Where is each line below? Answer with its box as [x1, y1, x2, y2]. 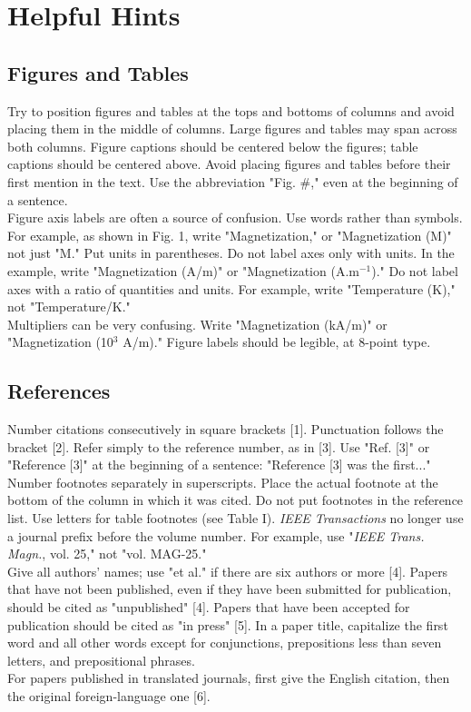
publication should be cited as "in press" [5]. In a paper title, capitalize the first [7, 615, 448, 634]
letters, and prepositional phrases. [7, 650, 195, 669]
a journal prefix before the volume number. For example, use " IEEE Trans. [7, 526, 425, 545]
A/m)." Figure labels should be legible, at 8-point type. [123, 332, 431, 351]
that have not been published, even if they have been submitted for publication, [7, 579, 452, 598]
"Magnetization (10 [7, 332, 113, 351]
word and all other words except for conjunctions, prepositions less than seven [7, 633, 442, 652]
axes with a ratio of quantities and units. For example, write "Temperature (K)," [7, 279, 456, 298]
